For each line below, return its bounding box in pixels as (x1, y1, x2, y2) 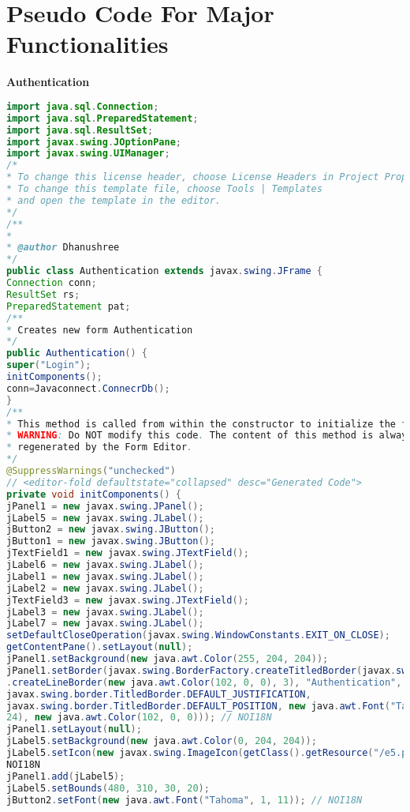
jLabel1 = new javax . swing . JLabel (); (6, 570, 204, 582)
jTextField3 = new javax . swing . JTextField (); (6, 594, 249, 606)
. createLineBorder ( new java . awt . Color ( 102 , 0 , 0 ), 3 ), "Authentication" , (6, 676, 402, 688)
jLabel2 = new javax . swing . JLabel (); (6, 582, 204, 594)
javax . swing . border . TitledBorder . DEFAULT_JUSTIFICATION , (6, 688, 311, 700)
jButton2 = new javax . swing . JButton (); (6, 524, 215, 536)
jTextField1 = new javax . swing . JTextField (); (6, 547, 249, 559)
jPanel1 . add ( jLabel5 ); (6, 770, 125, 782)
